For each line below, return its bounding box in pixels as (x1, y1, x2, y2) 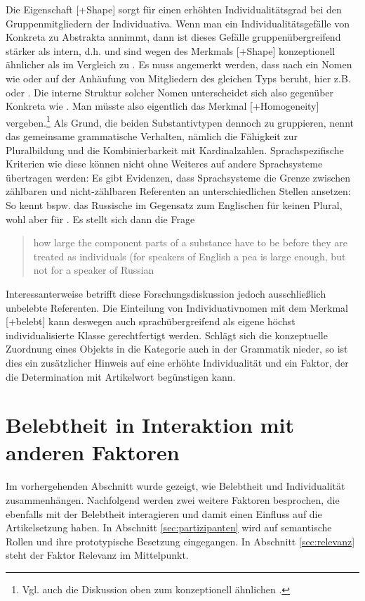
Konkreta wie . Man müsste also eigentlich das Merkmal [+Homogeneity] (6, 99, 319, 113)
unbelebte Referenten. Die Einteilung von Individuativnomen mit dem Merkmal (6, 300, 348, 315)
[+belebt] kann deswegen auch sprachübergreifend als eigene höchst (6, 314, 296, 329)
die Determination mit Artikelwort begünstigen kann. (6, 369, 236, 384)
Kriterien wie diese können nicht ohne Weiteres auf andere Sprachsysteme (6, 156, 323, 171)
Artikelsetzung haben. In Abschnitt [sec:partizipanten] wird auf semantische (6, 520, 332, 535)
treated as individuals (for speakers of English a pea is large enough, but (33, 248, 346, 263)
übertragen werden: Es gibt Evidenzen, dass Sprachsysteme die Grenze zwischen (6, 170, 351, 184)
